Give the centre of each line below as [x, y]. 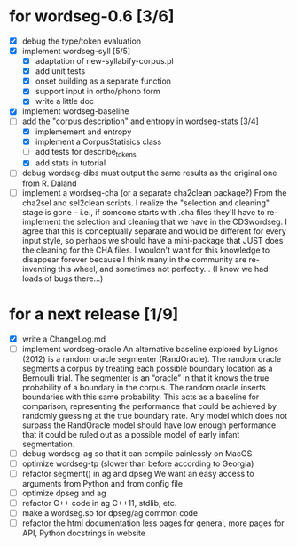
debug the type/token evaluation [82, 41]
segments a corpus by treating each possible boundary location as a [147, 368]
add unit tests [60, 71]
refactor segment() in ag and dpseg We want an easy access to [138, 473]
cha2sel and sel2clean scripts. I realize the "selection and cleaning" [146, 203]
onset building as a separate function [103, 81]
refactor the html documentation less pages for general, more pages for [153, 523]
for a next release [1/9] [94, 314]
